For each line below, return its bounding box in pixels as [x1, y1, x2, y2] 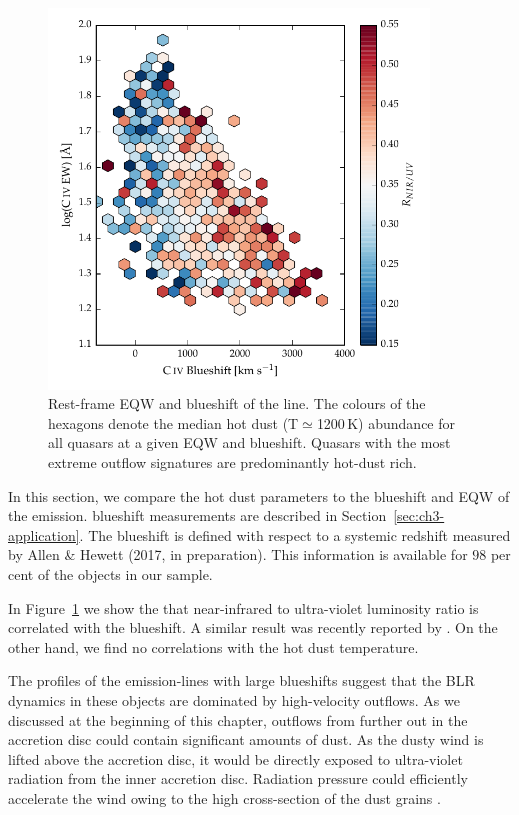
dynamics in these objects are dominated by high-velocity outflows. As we [8, 689, 460, 710]
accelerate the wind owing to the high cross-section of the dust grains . [8, 787, 441, 808]
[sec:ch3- [393, 505, 445, 526]
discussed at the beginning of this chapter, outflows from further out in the [8, 709, 468, 730]
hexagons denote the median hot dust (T [48, 412, 299, 433]
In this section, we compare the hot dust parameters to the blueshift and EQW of [8, 485, 510, 506]
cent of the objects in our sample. [8, 563, 213, 584]
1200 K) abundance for [316, 412, 455, 433]
